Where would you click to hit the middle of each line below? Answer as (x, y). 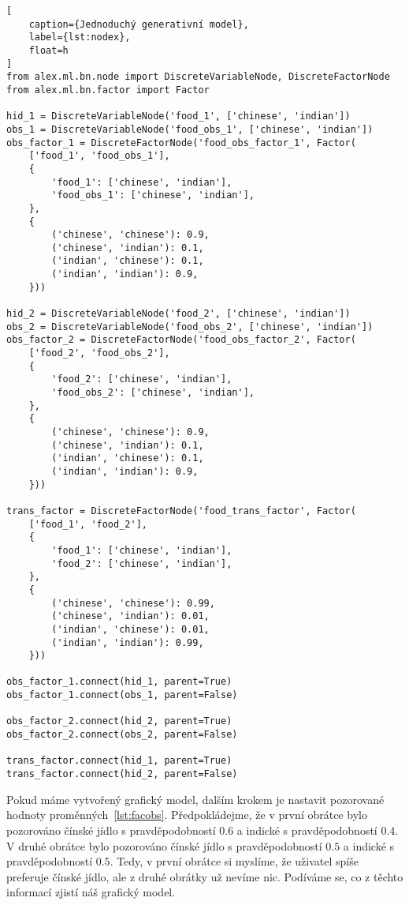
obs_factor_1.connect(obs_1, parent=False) (122, 695)
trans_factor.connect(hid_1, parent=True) (119, 761)
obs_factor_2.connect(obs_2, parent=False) (122, 735)
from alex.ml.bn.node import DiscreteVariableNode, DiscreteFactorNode (198, 77)
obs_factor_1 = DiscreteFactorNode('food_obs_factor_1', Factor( (181, 143)
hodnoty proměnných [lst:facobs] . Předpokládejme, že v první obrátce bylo (187, 815)
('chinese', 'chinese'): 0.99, (133, 603)
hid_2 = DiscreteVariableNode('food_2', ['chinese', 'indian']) (178, 314)
